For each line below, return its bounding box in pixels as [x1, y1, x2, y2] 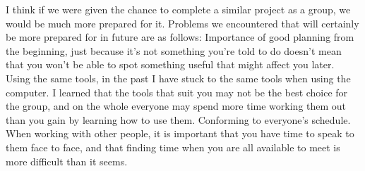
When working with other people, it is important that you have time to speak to [6, 126, 354, 141]
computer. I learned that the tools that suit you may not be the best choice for [6, 84, 348, 99]
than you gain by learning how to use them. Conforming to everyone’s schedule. [6, 112, 351, 127]
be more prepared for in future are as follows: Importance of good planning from [6, 30, 354, 44]
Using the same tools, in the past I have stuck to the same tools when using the [6, 70, 351, 85]
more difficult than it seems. [6, 153, 128, 168]
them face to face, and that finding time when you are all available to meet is [6, 139, 340, 154]
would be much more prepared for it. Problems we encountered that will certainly [6, 15, 359, 30]
